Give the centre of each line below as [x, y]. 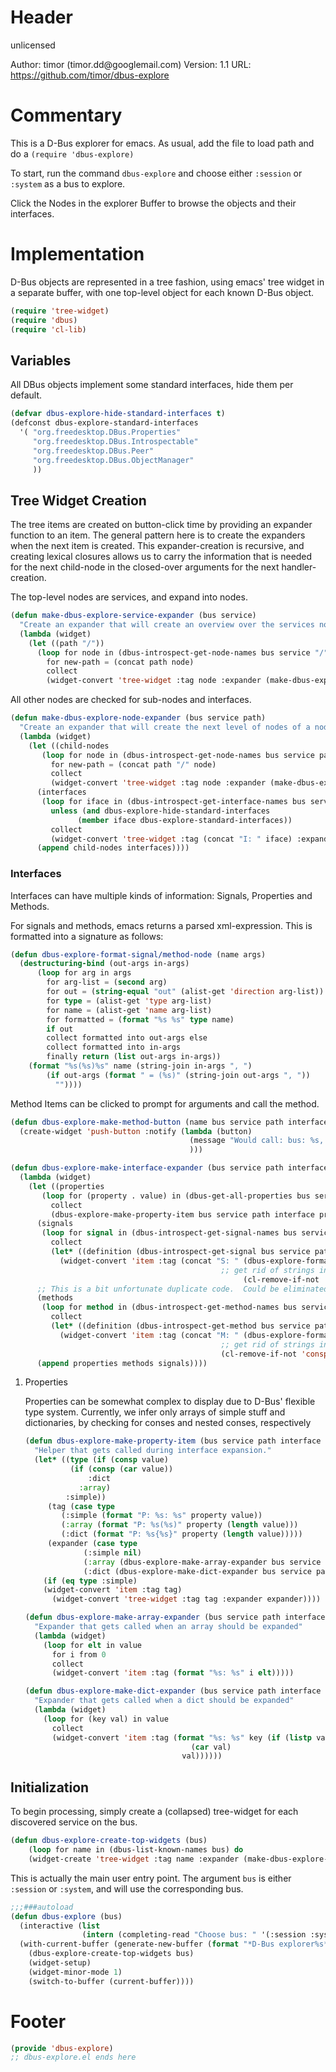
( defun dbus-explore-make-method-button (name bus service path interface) [171, 1122]
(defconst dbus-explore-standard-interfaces [104, 423]
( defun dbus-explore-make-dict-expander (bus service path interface [173, 1691]
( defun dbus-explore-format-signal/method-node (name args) [138, 954]
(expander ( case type [92, 1544]
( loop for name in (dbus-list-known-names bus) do [136, 1850]
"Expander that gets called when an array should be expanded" [168, 1627]
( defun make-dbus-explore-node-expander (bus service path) [138, 718]
